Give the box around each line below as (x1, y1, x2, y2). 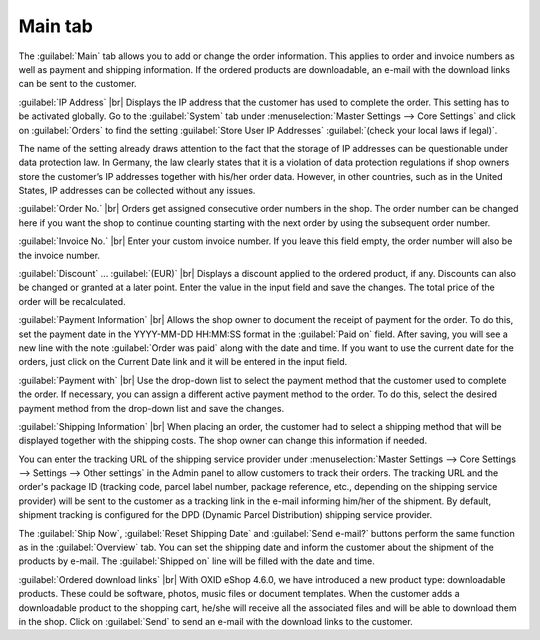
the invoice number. (18, 249, 100, 261)
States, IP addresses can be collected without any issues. (18, 185, 256, 197)
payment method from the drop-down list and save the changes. (18, 402, 285, 414)
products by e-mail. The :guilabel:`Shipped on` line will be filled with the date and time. (18, 555, 375, 567)
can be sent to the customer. (18, 78, 137, 90)
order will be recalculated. (18, 295, 126, 307)
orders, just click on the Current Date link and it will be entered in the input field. (18, 356, 348, 368)
